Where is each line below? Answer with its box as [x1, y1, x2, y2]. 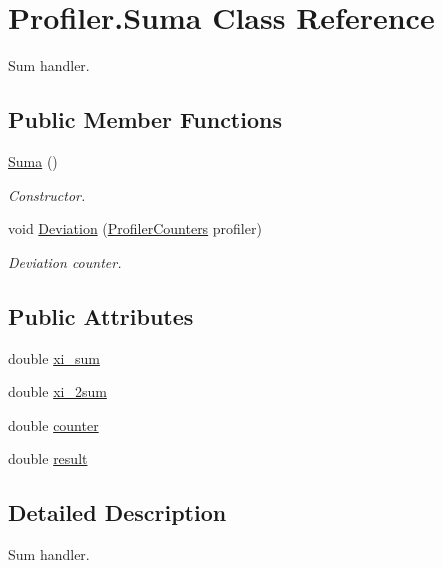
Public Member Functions [8, 104, 282, 135]
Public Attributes [8, 300, 194, 331]
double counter [8, 414, 99, 435]
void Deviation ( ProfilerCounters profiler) [8, 218, 262, 239]
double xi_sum [8, 347, 100, 368]
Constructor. [8, 184, 86, 205]
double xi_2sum [8, 381, 107, 402]
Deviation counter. [8, 251, 122, 272]
